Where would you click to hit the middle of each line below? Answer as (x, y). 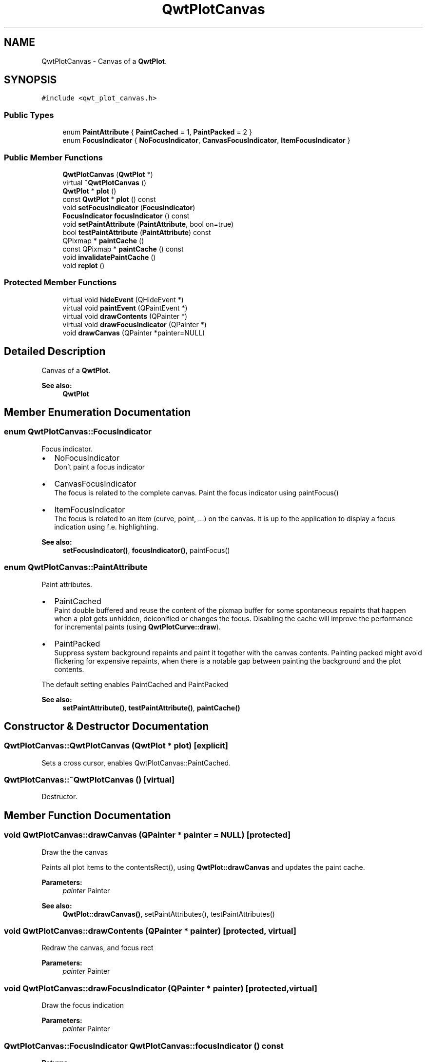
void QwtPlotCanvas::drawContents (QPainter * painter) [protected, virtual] (150, 931)
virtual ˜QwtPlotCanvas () (105, 182)
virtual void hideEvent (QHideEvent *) (123, 299)
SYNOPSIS (30, 80)
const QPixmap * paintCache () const (123, 249)
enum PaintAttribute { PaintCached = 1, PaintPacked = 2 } (157, 132)
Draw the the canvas (75, 852)
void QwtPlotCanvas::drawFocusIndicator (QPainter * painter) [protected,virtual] (161, 988)
